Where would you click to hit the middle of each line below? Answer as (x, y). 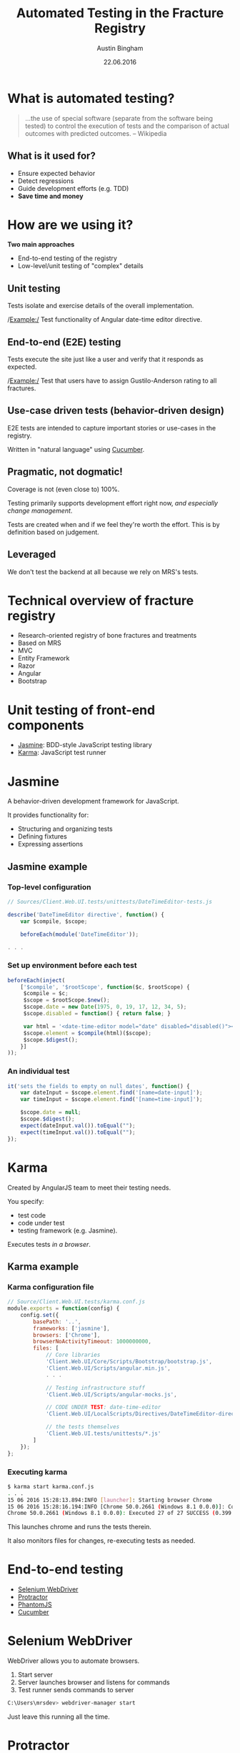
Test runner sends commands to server (76, 1690)
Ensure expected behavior (56, 173)
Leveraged (32, 554)
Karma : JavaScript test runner (62, 753)
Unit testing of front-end (81, 710)
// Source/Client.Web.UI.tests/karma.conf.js (76, 1302)
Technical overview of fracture (101, 600)
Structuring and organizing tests (65, 829)
